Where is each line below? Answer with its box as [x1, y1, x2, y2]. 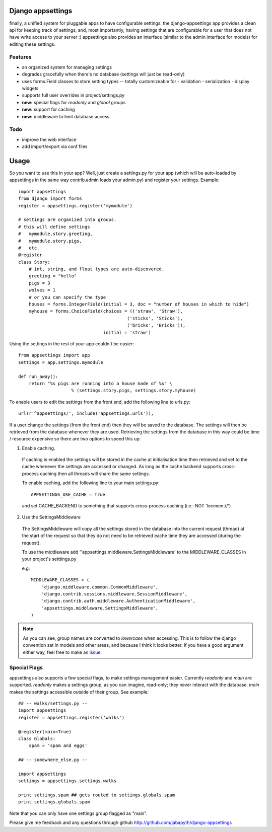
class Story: [18, 259, 50, 265]
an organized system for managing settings [22, 64, 112, 70]
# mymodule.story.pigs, [18, 238, 83, 244]
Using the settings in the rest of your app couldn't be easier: [9, 340, 134, 347]
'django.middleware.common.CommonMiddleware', [41, 584, 159, 590]
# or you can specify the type [28, 294, 106, 300]
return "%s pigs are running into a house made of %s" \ [28, 381, 172, 386]
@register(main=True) [18, 729, 72, 734]
